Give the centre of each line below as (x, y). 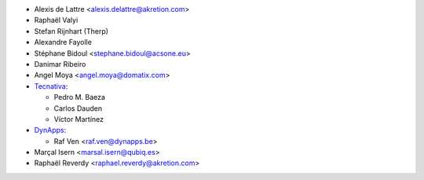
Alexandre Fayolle (63, 42)
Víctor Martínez (79, 119)
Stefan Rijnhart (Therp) (71, 31)
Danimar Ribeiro (60, 64)
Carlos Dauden (78, 108)
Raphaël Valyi (56, 20)
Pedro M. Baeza (80, 97)
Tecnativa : (51, 86)
